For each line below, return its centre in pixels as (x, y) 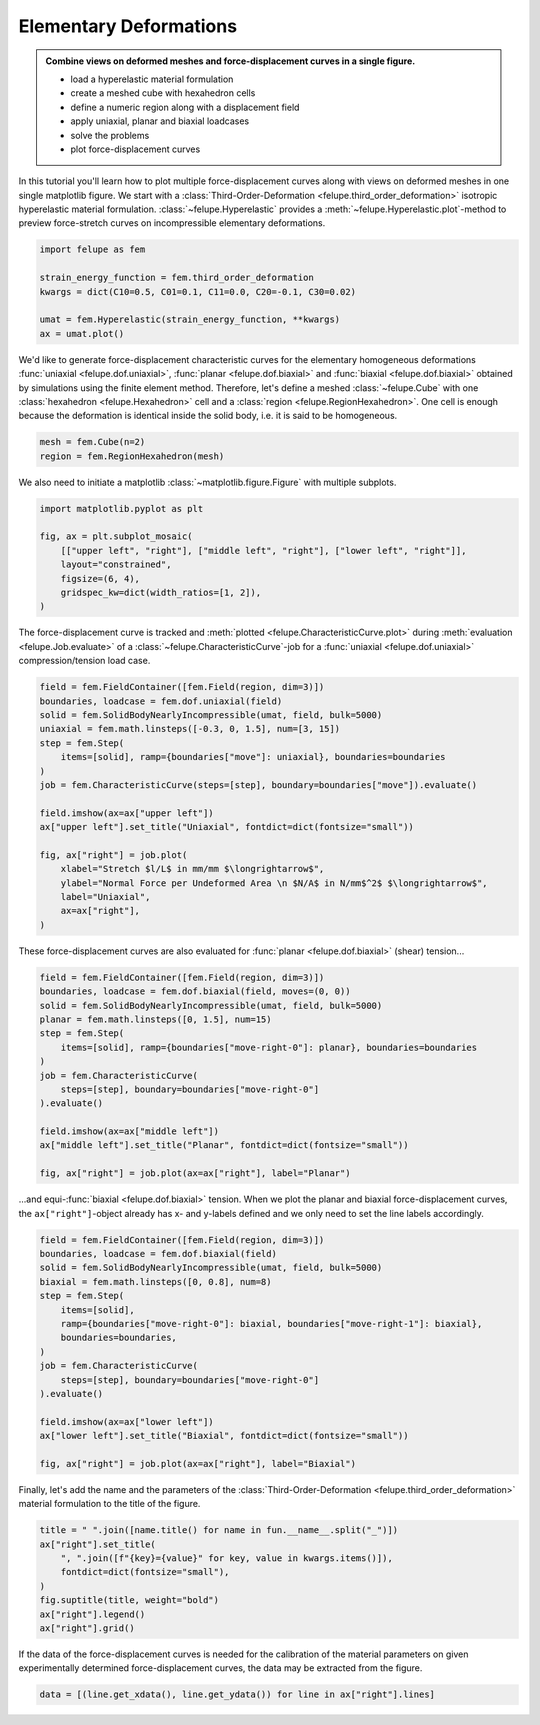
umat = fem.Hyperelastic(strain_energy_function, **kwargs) (190, 319)
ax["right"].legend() (92, 1614)
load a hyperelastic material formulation (152, 79)
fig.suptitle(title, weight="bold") (129, 1600)
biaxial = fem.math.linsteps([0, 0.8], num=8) (155, 1281)
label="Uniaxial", (105, 897)
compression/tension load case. (84, 661)
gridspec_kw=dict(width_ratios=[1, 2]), (161, 593)
